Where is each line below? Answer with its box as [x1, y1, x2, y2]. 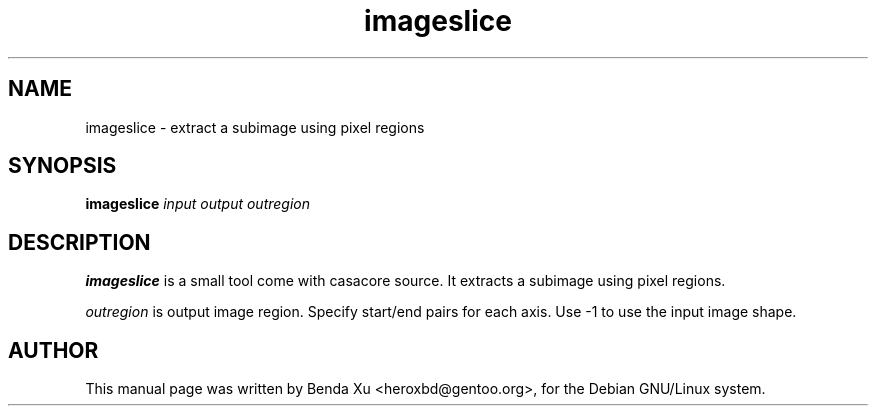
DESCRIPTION [8, 229, 151, 255]
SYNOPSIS [8, 153, 117, 179]
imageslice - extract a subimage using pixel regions [85, 118, 425, 136]
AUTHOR [8, 337, 99, 363]
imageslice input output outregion [85, 195, 311, 213]
